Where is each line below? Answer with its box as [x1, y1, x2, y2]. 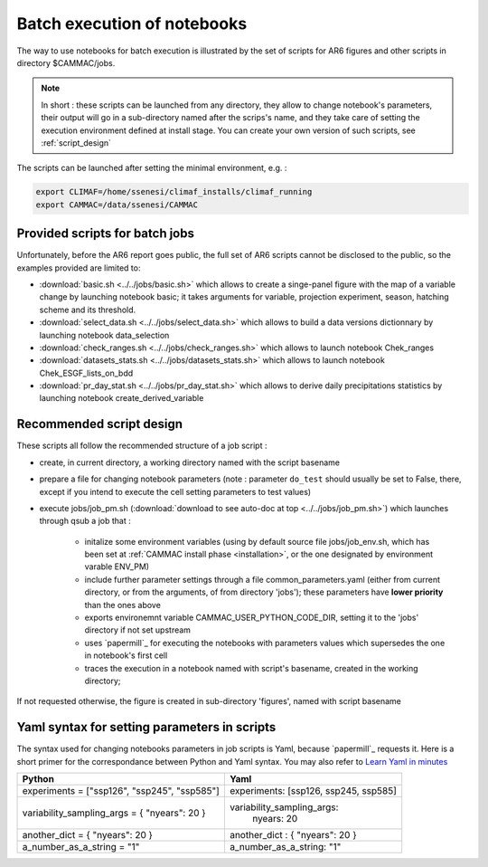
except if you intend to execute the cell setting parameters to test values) [39, 486, 312, 497]
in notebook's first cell [84, 650, 168, 661]
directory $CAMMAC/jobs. [16, 57, 116, 68]
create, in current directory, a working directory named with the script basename [39, 457, 341, 468]
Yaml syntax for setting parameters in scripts [16, 719, 277, 735]
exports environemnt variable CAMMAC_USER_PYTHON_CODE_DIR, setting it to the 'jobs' [84, 612, 419, 624]
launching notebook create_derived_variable [39, 393, 204, 404]
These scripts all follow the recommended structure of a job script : [16, 440, 267, 452]
